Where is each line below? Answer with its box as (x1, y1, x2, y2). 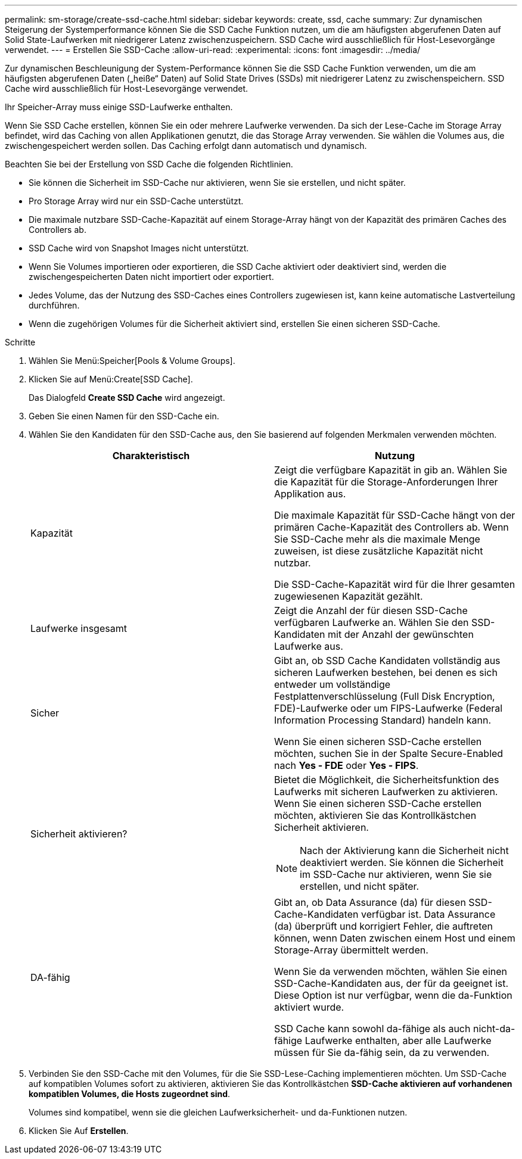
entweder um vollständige (274, 678, 391, 690)
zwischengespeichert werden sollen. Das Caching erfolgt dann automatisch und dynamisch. (5, 141, 367, 151)
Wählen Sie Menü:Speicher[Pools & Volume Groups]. (29, 356, 235, 366)
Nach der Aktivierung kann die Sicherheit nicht (300, 845, 509, 856)
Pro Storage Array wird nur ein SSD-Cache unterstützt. (29, 196, 244, 206)
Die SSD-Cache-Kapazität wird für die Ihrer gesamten (274, 578, 515, 590)
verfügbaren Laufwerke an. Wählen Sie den (274, 616, 469, 628)
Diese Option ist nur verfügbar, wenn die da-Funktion (274, 989, 512, 1001)
